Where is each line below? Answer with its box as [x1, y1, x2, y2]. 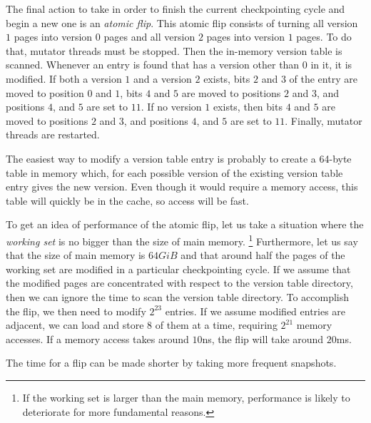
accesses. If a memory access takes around [6, 331, 189, 346]
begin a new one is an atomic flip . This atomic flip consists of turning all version [6, 15, 358, 30]
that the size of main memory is [6, 248, 146, 263]
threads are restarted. [6, 127, 100, 142]
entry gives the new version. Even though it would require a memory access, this [6, 179, 358, 194]
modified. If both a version [6, 71, 122, 86]
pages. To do [296, 29, 352, 44]
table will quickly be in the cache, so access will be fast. [6, 193, 249, 208]
